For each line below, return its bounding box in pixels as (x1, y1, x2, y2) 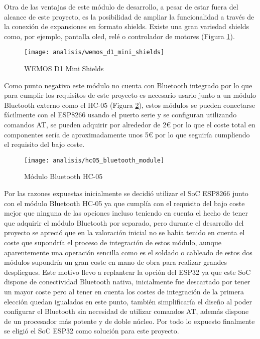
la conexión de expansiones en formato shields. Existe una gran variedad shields (4, 21, 249, 32)
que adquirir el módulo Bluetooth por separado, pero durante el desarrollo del (4, 217, 244, 228)
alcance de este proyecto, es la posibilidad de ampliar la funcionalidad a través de (4, 11, 254, 22)
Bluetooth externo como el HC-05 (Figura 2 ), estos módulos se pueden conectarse (4, 99, 255, 110)
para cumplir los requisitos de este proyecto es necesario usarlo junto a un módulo (4, 90, 256, 100)
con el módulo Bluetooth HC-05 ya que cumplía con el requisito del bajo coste (4, 198, 245, 208)
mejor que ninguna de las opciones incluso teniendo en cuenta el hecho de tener (4, 208, 248, 218)
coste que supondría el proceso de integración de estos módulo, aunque (4, 237, 221, 247)
